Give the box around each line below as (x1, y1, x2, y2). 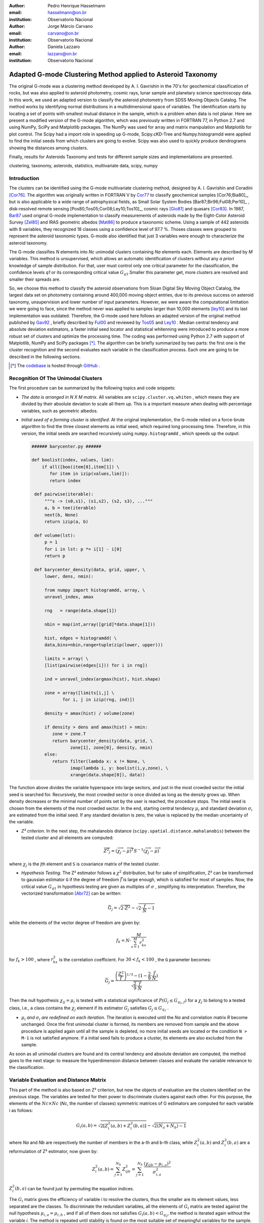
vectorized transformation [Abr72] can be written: (21, 890, 122, 896)
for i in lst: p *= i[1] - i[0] (44, 546, 122, 552)
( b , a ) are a (227, 1139, 250, 1145)
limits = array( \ (44, 656, 89, 661)
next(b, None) (44, 512, 78, 518)
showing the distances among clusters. (9, 145, 88, 151)
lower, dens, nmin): (44, 574, 94, 579)
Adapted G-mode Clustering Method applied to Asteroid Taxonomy (9, 70, 218, 78)
